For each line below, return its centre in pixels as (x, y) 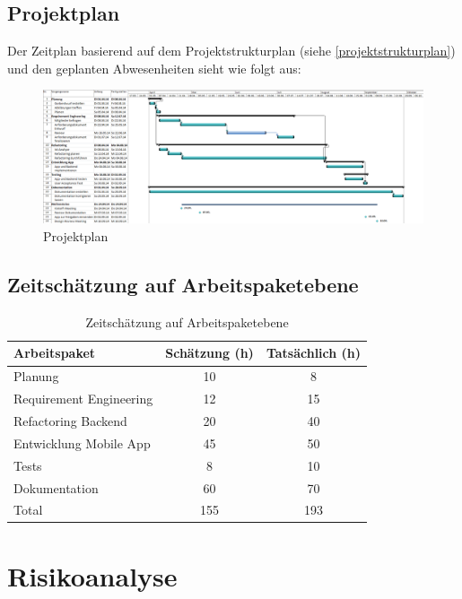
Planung (36, 376)
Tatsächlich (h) (314, 353)
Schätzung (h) (209, 353)
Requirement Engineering (83, 399)
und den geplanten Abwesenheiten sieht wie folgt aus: (154, 68)
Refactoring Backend (70, 420)
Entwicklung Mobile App (82, 443)
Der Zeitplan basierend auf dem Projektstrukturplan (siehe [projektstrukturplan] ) (231, 51)
